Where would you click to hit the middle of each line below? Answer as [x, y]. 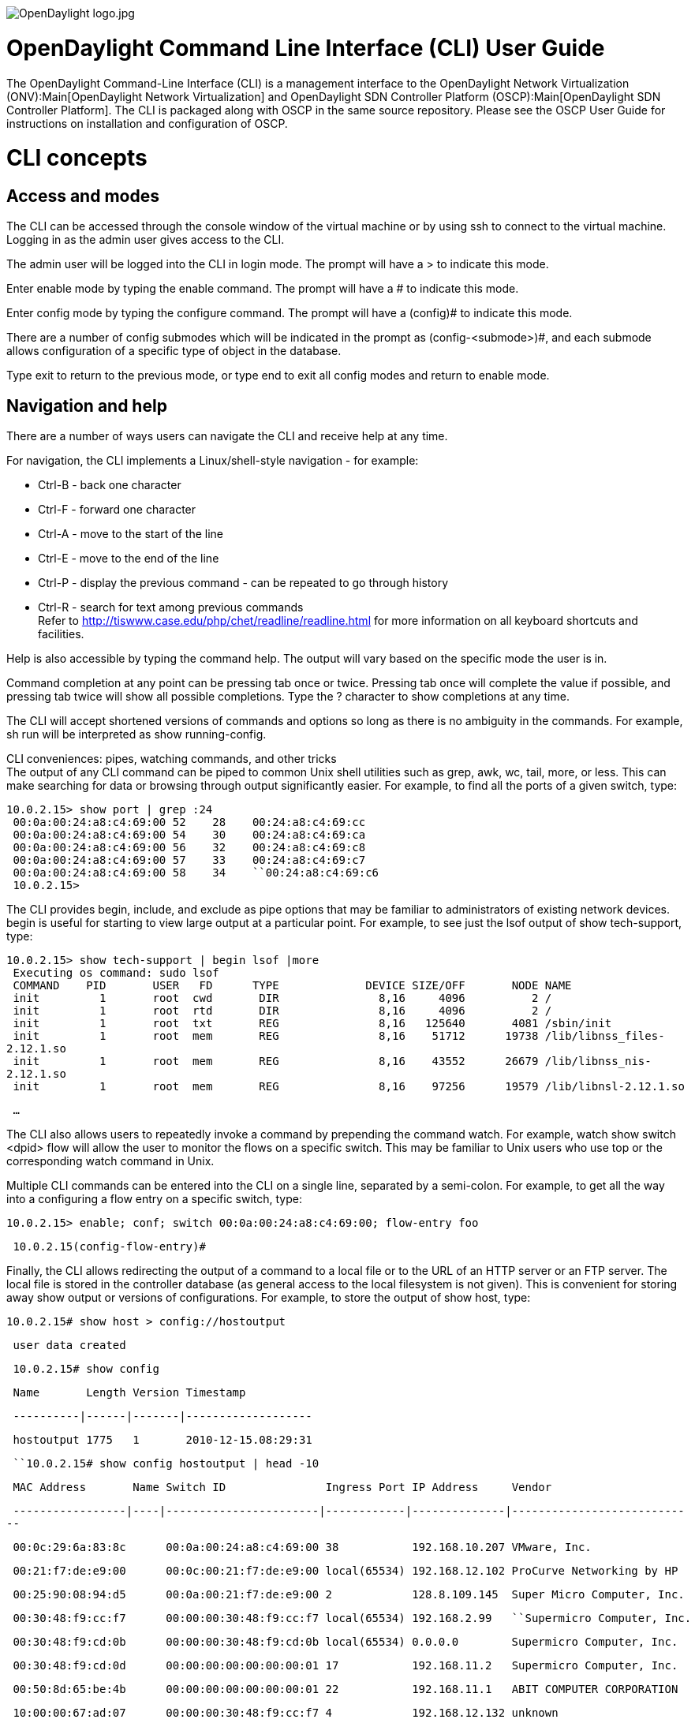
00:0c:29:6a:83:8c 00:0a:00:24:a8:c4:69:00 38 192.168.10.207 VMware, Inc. [302, 1547]
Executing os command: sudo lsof [116, 973]
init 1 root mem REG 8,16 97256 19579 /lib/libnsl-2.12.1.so [349, 1087]
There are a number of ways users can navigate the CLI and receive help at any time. [227, 436]
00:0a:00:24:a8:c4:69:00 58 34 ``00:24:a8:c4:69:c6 [196, 873]
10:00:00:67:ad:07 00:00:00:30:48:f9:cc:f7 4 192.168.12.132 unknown [286, 1713]
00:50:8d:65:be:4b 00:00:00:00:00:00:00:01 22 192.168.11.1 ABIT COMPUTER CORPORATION [346, 1689]
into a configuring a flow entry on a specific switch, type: [154, 1199]
